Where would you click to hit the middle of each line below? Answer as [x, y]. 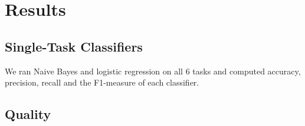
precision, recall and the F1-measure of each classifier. [102, 82]
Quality [28, 114]
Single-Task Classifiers [74, 46]
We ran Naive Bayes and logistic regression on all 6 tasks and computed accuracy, [153, 71]
